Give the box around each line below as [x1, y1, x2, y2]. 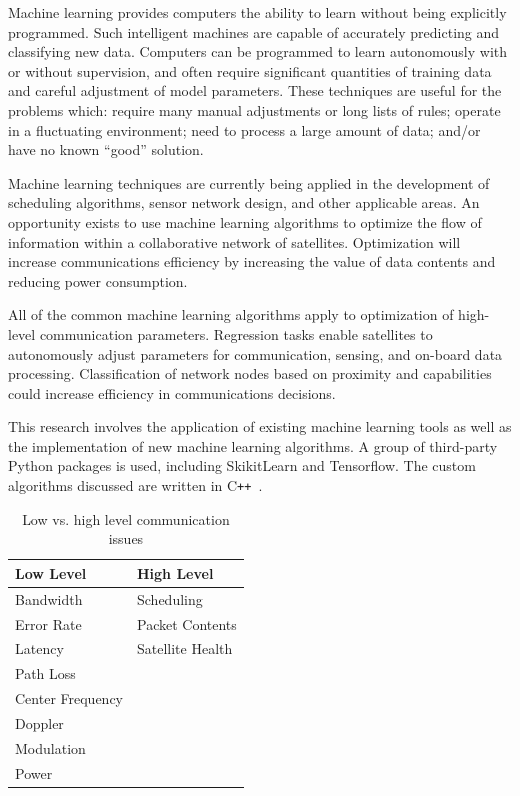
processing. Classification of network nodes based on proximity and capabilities [8, 363, 492, 384]
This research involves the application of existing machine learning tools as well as [8, 416, 512, 437]
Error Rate [15, 613, 82, 634]
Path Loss [15, 663, 76, 684]
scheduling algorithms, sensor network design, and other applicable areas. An [8, 192, 480, 213]
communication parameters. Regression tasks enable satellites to [39, 323, 433, 344]
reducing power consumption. [8, 270, 188, 291]
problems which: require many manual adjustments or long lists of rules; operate [8, 99, 501, 120]
